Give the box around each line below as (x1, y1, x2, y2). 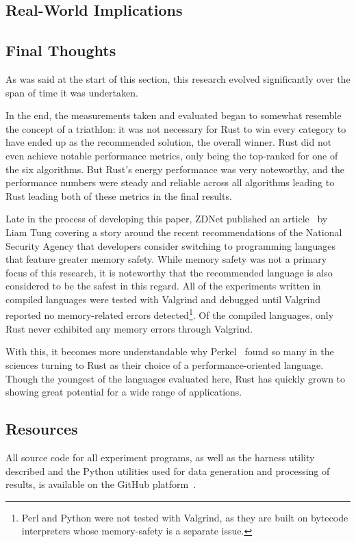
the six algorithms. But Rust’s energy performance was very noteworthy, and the (5, 162, 344, 176)
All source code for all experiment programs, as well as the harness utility (5, 450, 315, 464)
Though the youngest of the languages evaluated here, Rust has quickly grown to (5, 371, 346, 385)
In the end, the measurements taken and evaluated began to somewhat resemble (5, 108, 342, 122)
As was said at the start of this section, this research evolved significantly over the (5, 71, 351, 86)
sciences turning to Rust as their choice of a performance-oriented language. (5, 357, 324, 372)
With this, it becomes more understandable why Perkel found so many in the (5, 344, 334, 359)
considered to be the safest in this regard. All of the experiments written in (5, 279, 321, 293)
